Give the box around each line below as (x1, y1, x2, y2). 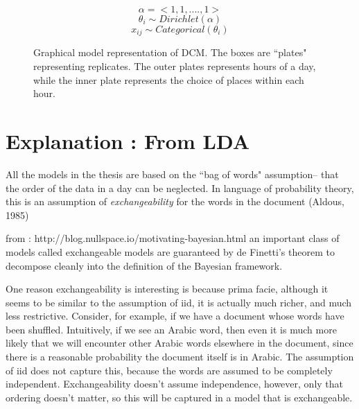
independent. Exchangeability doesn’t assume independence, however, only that (6, 376, 344, 391)
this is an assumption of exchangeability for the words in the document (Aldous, (6, 194, 344, 209)
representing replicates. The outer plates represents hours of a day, (33, 59, 316, 73)
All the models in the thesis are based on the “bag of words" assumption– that (6, 166, 339, 181)
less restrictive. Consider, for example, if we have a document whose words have (6, 308, 344, 323)
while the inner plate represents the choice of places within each (33, 72, 304, 87)
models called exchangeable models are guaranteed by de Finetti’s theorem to (6, 244, 335, 259)
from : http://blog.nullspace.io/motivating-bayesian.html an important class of (6, 231, 340, 245)
